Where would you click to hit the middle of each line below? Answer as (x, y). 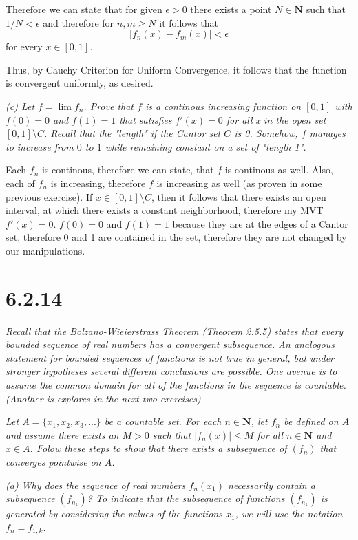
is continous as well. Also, (279, 170)
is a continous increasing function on (223, 106)
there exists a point (231, 9)
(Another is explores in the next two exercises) (103, 398)
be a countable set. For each (163, 421)
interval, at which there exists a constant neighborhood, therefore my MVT (165, 210)
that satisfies (146, 119)
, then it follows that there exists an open (239, 196)
